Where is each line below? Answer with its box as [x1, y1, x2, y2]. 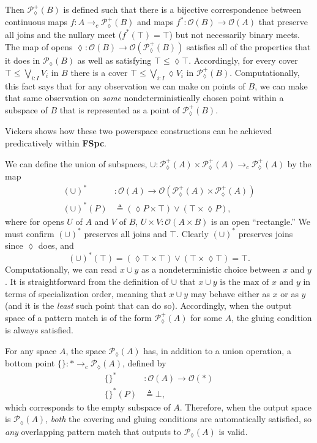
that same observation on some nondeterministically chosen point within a [5, 91, 284, 104]
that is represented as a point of [59, 103, 180, 116]
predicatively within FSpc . [5, 136, 106, 149]
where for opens [5, 214, 64, 227]
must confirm [5, 227, 54, 240]
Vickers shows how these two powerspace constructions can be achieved [5, 124, 272, 137]
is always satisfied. [5, 324, 73, 336]
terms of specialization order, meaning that [5, 287, 166, 300]
